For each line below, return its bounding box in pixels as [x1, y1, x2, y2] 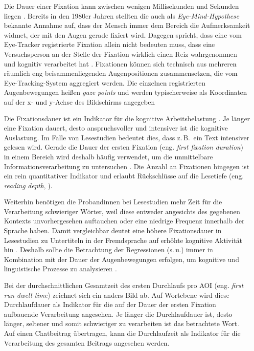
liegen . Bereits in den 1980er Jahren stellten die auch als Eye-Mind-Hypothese [4, 10, 239, 21]
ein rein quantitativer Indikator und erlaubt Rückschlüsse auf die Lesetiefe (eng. [4, 171, 244, 181]
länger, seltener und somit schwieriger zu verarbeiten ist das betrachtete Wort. [4, 318, 239, 329]
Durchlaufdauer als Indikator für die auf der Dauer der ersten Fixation [4, 299, 216, 309]
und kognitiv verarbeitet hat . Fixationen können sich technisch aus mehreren [4, 58, 237, 68]
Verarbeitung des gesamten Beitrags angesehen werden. [4, 337, 170, 348]
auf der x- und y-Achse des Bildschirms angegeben [4, 96, 155, 107]
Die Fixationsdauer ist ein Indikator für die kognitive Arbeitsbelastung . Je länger [4, 113, 250, 123]
